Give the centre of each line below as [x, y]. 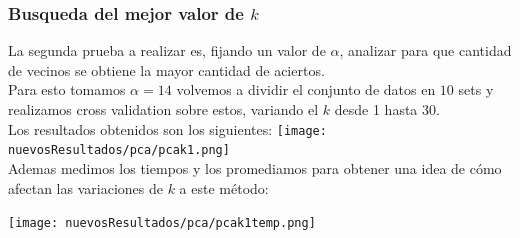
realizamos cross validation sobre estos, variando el [163, 109]
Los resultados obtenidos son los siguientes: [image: [167, 128]
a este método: [224, 187]
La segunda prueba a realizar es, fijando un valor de [167, 50]
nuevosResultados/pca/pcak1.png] [119, 150]
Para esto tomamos [67, 89]
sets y [476, 89]
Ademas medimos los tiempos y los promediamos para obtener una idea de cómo [255, 167]
